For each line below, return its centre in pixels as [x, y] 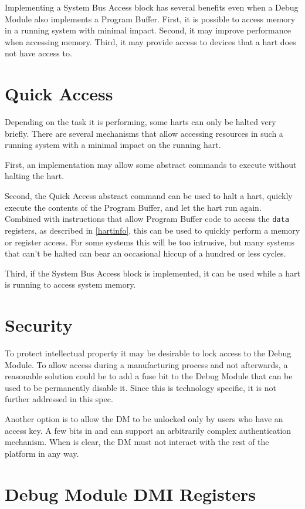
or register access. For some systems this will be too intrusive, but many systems [150, 242]
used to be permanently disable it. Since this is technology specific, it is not [140, 387]
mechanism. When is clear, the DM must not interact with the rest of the [137, 442]
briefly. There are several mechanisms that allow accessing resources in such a [144, 133]
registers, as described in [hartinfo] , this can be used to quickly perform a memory [152, 230]
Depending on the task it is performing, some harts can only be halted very [140, 122]
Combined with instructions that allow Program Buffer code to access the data [147, 219]
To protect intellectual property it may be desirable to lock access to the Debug [148, 353]
